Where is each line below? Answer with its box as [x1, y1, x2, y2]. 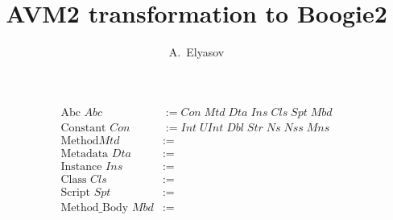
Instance [60, 160, 102, 172]
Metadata [60, 147, 109, 160]
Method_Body [60, 201, 129, 214]
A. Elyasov [168, 44, 225, 60]
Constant [60, 122, 106, 134]
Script [60, 186, 91, 198]
